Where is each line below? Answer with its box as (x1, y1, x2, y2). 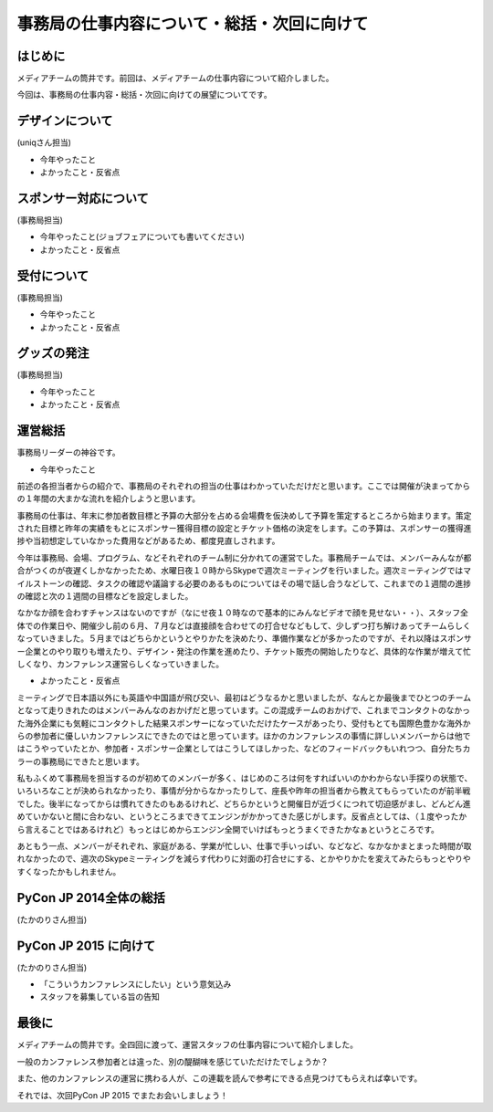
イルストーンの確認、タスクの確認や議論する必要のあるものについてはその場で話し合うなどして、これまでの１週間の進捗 (16, 578, 472, 589)
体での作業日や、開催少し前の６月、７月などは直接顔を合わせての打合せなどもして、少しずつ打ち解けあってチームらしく (16, 620, 472, 631)
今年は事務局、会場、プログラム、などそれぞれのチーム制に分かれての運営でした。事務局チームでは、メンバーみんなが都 (16, 552, 472, 563)
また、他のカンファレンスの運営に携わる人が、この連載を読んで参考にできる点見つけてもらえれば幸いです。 (16, 1073, 423, 1084)
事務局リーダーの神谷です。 (16, 447, 121, 458)
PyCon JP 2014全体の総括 (16, 890, 166, 906)
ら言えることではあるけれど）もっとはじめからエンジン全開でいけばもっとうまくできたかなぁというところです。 (16, 824, 440, 834)
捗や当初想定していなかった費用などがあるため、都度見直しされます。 (16, 535, 280, 547)
